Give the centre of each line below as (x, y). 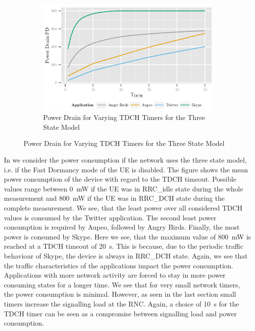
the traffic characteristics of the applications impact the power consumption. (119, 265)
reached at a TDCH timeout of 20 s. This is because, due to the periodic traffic (124, 246)
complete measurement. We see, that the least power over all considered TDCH (123, 208)
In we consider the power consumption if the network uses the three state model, (126, 160)
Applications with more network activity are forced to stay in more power (115, 275)
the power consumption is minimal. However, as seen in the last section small (120, 294)
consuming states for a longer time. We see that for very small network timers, (122, 284)
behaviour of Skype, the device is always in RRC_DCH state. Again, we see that (126, 255)
